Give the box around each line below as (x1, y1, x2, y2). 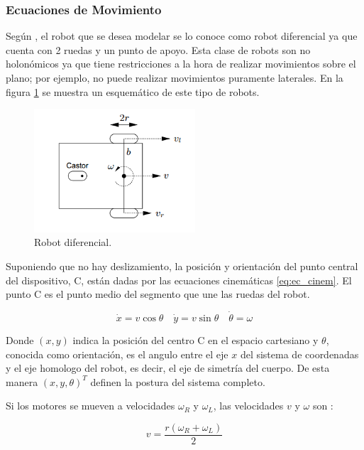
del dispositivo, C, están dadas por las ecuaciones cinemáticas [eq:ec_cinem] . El (6, 272, 352, 287)
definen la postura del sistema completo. (90, 374, 265, 389)
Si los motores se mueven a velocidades (6, 398, 175, 413)
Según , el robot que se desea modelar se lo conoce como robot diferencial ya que (6, 28, 358, 43)
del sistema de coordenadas (240, 346, 359, 361)
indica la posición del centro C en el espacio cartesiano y (72, 333, 319, 348)
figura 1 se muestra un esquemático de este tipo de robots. (6, 84, 260, 99)
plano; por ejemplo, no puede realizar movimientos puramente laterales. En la (6, 70, 343, 85)
